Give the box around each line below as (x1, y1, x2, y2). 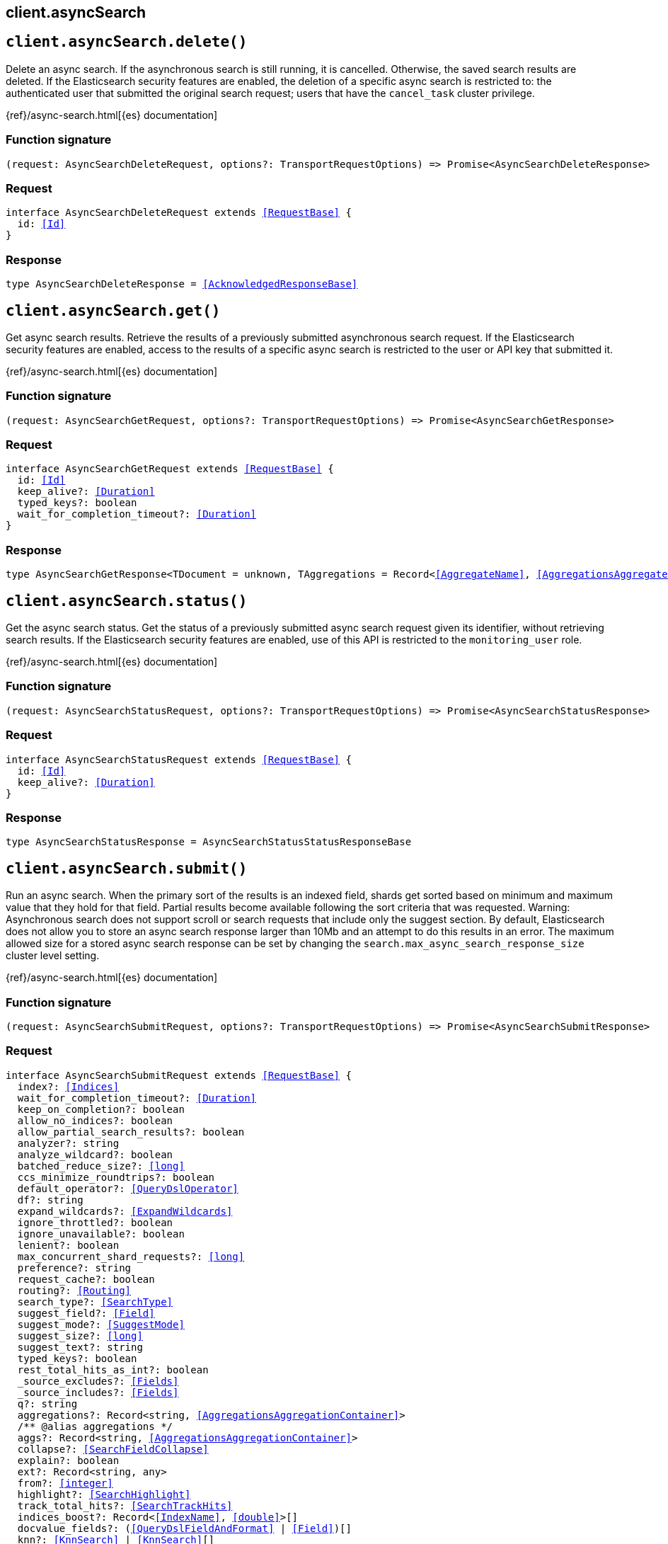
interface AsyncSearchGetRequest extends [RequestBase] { (6, 463, 334, 475)
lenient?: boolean (17, 1239, 120, 1251)
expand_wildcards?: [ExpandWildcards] (17, 1205, 233, 1217)
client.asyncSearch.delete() (6, 33, 248, 51)
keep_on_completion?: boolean (17, 1103, 185, 1115)
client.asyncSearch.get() (6, 302, 221, 319)
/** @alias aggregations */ (17, 1420, 173, 1432)
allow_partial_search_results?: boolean (17, 1126, 245, 1138)
